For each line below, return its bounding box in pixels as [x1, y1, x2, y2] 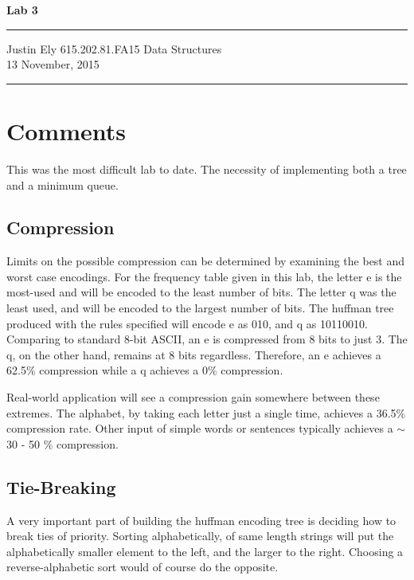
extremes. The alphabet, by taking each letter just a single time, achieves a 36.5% [6, 404, 406, 421]
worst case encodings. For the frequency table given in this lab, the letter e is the [6, 268, 402, 284]
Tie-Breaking [6, 474, 116, 499]
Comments [6, 114, 126, 147]
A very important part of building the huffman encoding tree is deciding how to [6, 511, 396, 528]
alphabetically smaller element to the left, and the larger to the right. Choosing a [6, 543, 404, 559]
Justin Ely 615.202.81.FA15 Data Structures [6, 40, 222, 57]
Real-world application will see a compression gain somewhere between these [6, 389, 380, 406]
